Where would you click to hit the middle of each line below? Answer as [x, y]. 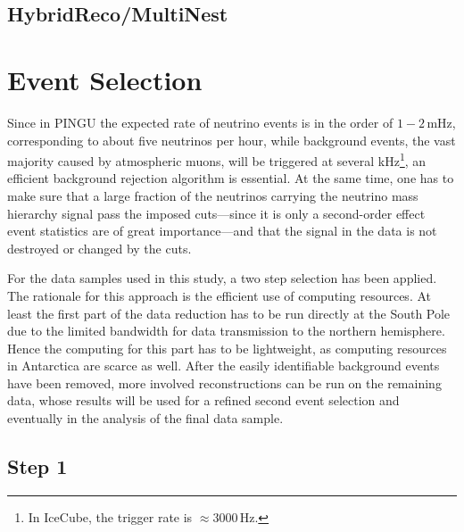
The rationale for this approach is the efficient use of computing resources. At [219, 295]
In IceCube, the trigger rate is [110, 516]
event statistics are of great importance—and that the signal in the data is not [222, 231]
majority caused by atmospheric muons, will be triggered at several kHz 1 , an [217, 159]
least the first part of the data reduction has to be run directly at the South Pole [229, 313]
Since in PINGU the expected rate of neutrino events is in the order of [200, 122]
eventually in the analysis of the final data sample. [145, 418]
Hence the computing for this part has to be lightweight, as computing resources [227, 348]
